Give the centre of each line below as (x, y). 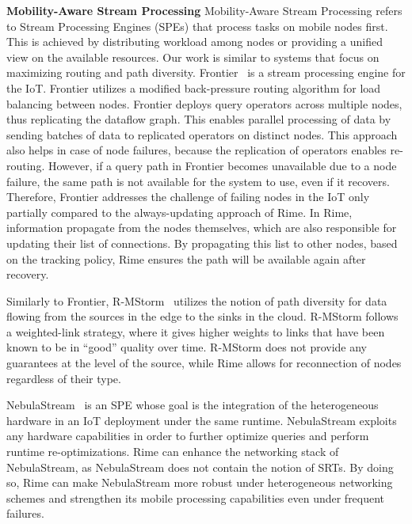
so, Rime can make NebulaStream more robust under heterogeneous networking (200, 482)
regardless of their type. (64, 378)
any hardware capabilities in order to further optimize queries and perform (188, 436)
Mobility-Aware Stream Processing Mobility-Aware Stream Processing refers (204, 10)
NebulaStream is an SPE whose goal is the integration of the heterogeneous (193, 405)
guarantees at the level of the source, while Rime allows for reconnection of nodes (204, 363)
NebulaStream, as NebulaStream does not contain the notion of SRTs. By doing (200, 467)
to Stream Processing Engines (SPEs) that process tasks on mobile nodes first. (197, 26)
